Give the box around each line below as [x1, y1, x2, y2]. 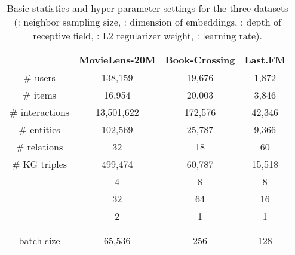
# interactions [10, 105, 70, 119]
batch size [19, 234, 60, 247]
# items [23, 88, 57, 102]
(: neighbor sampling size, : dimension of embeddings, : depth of [14, 15, 281, 29]
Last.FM [244, 53, 286, 66]
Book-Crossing [165, 53, 235, 66]
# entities [19, 122, 60, 136]
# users [23, 70, 56, 84]
